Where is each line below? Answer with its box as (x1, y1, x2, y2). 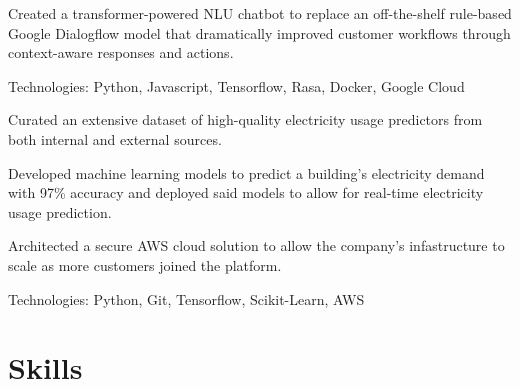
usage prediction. (8, 201, 112, 222)
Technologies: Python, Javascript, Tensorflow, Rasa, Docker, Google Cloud (8, 75, 465, 96)
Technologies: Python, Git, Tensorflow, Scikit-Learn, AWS (8, 288, 365, 309)
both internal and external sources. (8, 128, 222, 149)
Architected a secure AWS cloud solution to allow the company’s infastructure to (8, 235, 505, 256)
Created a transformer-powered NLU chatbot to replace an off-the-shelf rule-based (8, 3, 512, 23)
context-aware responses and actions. (8, 42, 234, 63)
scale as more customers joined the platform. (8, 254, 282, 275)
